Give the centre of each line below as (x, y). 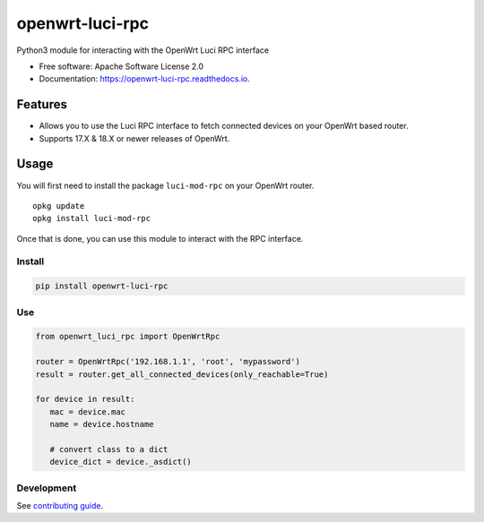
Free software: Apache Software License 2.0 (121, 66)
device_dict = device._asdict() (121, 462)
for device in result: (85, 399)
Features (42, 104)
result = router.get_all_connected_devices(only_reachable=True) (182, 374)
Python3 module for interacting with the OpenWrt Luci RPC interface (143, 50)
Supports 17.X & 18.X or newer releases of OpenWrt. (134, 138)
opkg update (59, 205)
